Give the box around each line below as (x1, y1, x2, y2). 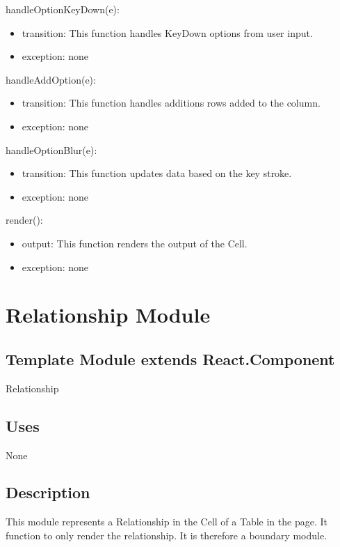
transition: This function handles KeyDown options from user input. (22, 25, 313, 40)
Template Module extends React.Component (6, 348, 335, 369)
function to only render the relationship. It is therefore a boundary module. (6, 527, 327, 542)
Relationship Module (6, 300, 211, 329)
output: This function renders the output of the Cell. (22, 236, 248, 250)
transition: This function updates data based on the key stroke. (22, 166, 292, 180)
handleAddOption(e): (6, 72, 96, 86)
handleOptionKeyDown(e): (6, 2, 120, 16)
